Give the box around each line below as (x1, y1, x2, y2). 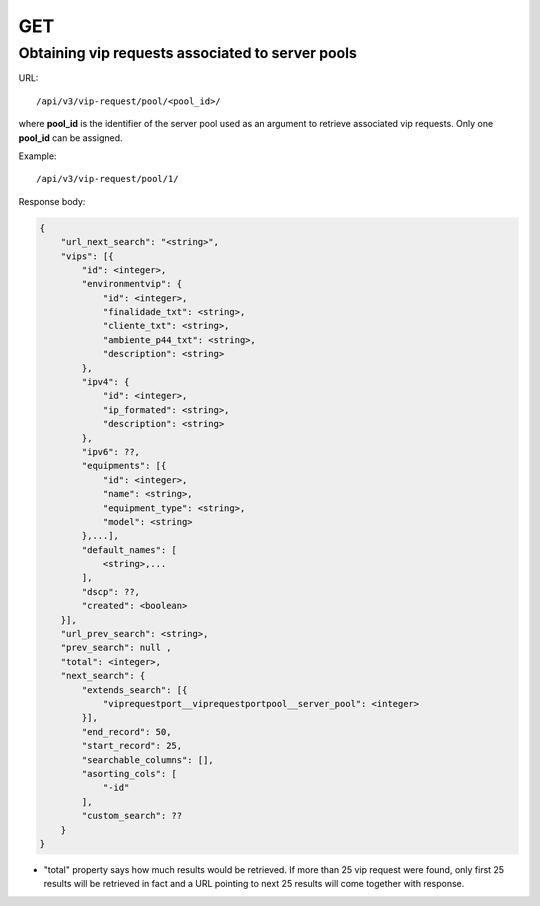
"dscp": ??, (81, 586, 140, 597)
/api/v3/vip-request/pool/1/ (36, 173, 179, 185)
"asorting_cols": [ (81, 768, 177, 779)
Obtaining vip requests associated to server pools (18, 44, 357, 62)
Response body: (18, 195, 86, 207)
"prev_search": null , (60, 642, 172, 654)
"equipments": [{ (81, 460, 167, 472)
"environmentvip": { (81, 278, 183, 290)
